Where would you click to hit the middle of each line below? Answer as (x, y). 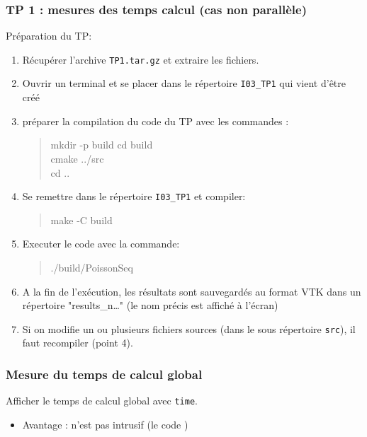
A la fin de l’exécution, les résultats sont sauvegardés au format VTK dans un (192, 291)
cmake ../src (77, 158)
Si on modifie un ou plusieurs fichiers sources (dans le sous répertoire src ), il (189, 328)
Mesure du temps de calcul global (104, 374)
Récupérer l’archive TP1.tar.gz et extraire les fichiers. (141, 59)
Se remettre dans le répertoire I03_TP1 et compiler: (134, 196)
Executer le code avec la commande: (101, 244)
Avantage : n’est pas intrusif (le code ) (105, 424)
